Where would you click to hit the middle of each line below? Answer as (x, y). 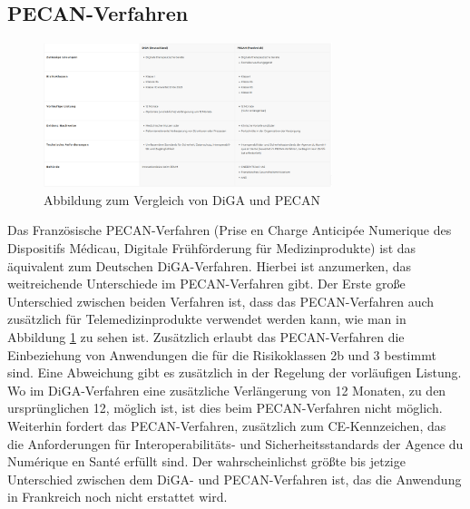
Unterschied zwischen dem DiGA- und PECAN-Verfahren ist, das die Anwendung (235, 479)
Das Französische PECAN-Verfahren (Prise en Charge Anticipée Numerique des (230, 230)
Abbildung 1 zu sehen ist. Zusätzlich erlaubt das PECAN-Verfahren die (206, 336)
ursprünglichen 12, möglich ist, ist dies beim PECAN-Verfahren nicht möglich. (225, 408)
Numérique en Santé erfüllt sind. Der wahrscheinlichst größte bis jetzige (206, 461)
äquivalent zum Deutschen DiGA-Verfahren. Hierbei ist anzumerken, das (209, 265)
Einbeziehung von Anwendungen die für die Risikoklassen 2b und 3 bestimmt (222, 354)
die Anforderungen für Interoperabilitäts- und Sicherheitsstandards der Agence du (235, 443)
